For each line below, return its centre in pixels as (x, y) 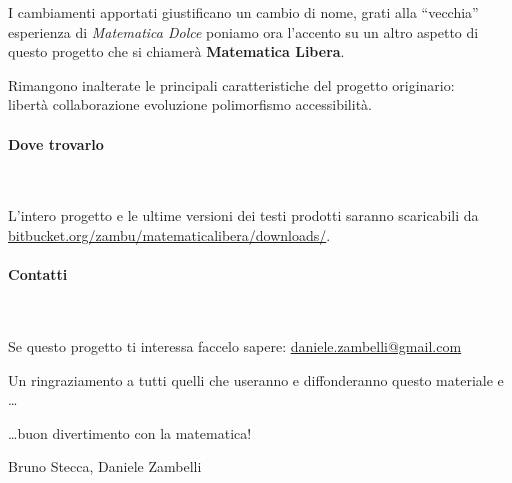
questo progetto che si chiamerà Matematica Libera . (176, 51)
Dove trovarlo (56, 143)
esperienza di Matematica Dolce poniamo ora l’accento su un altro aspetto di (243, 31)
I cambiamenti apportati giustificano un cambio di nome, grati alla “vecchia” (243, 12)
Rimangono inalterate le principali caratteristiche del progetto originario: (231, 84)
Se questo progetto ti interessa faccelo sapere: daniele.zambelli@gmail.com (235, 345)
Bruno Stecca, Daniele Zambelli (105, 466)
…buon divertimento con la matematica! (130, 432)
